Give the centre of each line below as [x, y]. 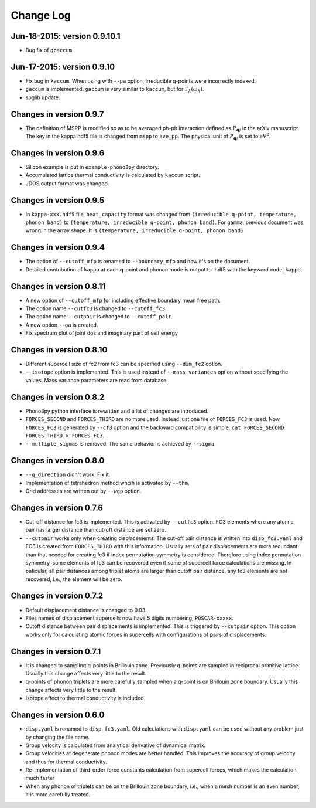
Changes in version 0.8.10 [59, 350]
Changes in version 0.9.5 [58, 200]
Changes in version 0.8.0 [58, 461]
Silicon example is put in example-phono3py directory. [92, 167]
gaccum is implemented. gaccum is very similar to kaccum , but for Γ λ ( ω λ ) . [115, 90]
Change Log [41, 15]
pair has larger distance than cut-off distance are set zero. [96, 530]
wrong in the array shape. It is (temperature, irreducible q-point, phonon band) [135, 230]
